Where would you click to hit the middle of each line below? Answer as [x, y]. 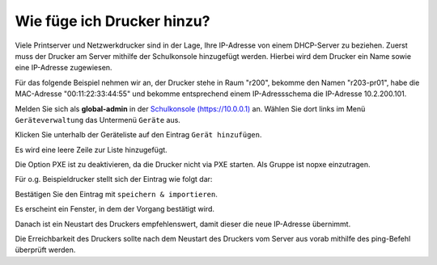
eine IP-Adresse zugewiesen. [64, 68]
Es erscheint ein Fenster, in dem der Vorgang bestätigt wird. [115, 209]
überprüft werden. [45, 250]
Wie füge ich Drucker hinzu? [112, 21]
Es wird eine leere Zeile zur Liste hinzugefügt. [91, 149]
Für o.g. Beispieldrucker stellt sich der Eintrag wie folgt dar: [114, 179]
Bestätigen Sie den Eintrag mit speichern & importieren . [116, 194]
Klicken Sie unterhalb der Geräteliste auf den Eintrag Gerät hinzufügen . [138, 135]
